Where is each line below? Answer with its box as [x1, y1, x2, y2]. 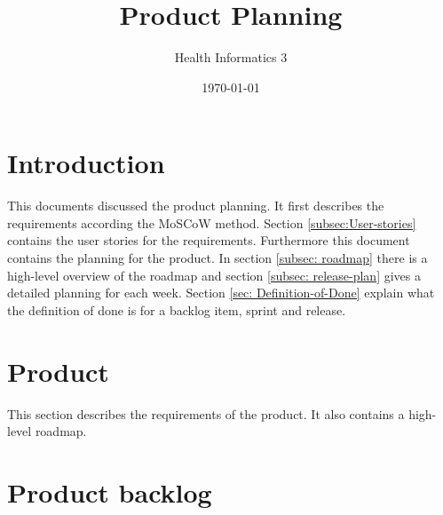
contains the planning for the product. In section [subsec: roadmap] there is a [7, 249, 428, 267]
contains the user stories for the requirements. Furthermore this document [7, 231, 410, 250]
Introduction [7, 145, 165, 181]
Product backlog [7, 473, 212, 510]
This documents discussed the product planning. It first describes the [7, 196, 384, 215]
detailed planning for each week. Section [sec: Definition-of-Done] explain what [7, 283, 435, 302]
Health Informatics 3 [174, 48, 288, 67]
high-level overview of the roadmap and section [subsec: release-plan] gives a [7, 265, 421, 284]
